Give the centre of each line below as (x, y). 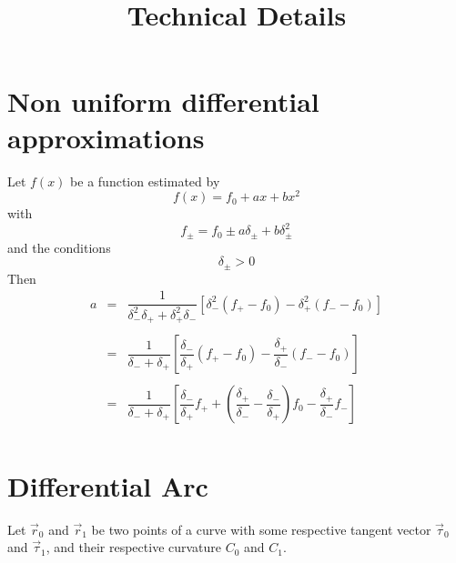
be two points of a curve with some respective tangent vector (261, 529)
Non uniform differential (163, 101)
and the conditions (59, 247)
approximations (106, 137)
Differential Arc (108, 485)
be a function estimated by (145, 181)
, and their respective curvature (134, 547)
